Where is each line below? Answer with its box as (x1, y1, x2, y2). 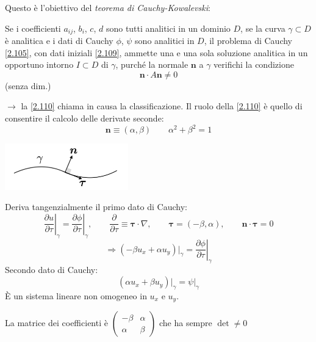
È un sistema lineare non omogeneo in (5, 289, 147, 302)
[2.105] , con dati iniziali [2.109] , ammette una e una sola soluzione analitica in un (5, 46, 308, 59)
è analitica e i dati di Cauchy (5, 34, 113, 47)
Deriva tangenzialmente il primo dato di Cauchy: (5, 200, 187, 213)
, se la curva (240, 21, 285, 34)
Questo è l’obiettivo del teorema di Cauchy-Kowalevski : (5, 1, 210, 13)
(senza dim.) (5, 79, 51, 92)
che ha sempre (159, 316, 212, 329)
